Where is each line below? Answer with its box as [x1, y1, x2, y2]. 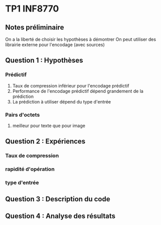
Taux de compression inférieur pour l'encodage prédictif [12, 82, 129, 88]
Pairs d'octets [5, 111, 40, 118]
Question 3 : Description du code [5, 194, 110, 203]
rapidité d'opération [5, 166, 55, 173]
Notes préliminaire [5, 23, 64, 32]
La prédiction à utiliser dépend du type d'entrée [12, 98, 111, 104]
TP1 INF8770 [5, 3, 59, 15]
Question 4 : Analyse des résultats [5, 211, 116, 220]
